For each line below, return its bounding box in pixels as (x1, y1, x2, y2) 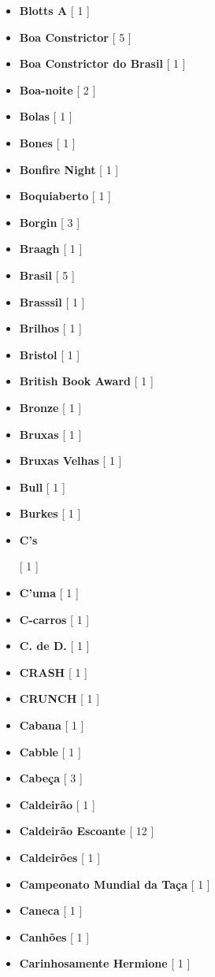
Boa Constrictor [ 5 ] (19, 28, 132, 45)
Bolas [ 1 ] (19, 108, 72, 124)
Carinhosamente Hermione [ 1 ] (19, 955, 191, 971)
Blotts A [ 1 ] (19, 2, 90, 18)
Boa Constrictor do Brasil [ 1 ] (19, 55, 186, 72)
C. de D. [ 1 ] (19, 637, 90, 654)
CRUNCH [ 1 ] (19, 690, 100, 707)
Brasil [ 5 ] (19, 266, 75, 283)
